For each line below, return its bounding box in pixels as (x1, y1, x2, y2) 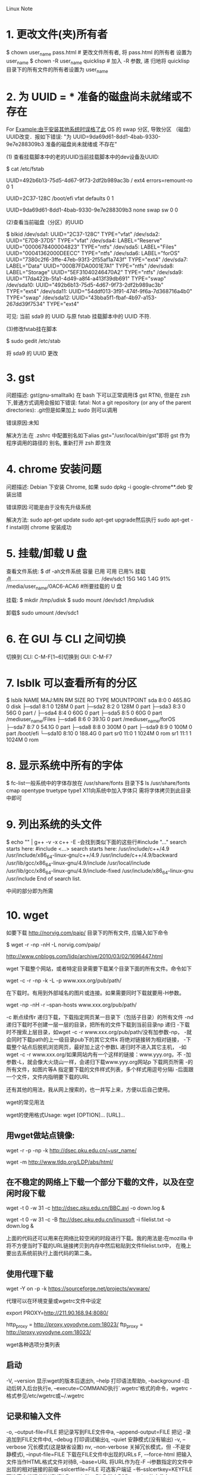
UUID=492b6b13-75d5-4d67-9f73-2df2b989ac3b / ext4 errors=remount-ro (6, 177, 193, 184)
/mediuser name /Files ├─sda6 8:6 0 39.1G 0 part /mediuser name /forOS (6, 715, 176, 724)
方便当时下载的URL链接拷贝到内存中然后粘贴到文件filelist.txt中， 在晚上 (16, 1242, 192, 1249)
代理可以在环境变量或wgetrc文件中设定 (6, 1298, 102, 1305)
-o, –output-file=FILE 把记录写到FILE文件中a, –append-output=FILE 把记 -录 (6, 1428, 192, 1436)
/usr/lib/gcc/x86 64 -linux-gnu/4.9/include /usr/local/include (6, 860, 151, 868)
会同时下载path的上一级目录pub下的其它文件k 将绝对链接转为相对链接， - (6, 1036, 186, 1043)
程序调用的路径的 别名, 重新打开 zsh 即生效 (6, 439, 111, 447)
